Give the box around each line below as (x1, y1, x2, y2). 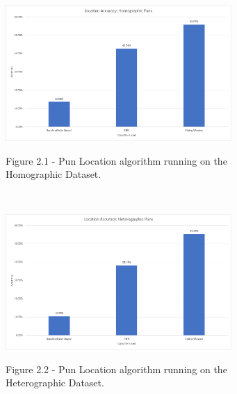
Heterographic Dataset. (6, 375, 104, 390)
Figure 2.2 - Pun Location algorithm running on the (6, 361, 227, 376)
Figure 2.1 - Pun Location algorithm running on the (6, 153, 227, 167)
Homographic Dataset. (6, 167, 101, 181)
